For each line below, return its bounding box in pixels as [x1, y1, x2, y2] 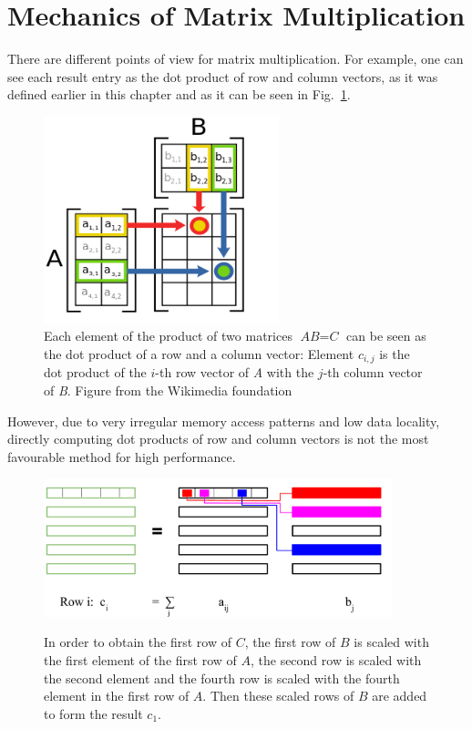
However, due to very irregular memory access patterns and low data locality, [7, 411, 440, 430]
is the [379, 344, 410, 363]
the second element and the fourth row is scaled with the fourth [44, 668, 400, 687]
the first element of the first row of [44, 650, 237, 669]
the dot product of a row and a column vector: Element [44, 344, 354, 363]
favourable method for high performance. [7, 447, 236, 466]
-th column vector [323, 363, 423, 382]
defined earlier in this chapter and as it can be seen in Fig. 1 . [7, 85, 351, 104]
